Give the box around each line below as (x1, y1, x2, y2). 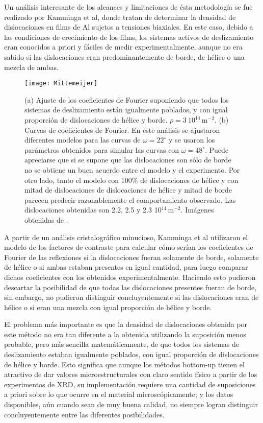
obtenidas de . (24, 214, 68, 225)
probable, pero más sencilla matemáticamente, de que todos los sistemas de (4, 339, 239, 349)
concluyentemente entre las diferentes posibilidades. (4, 409, 165, 419)
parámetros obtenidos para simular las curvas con (24, 144, 179, 155)
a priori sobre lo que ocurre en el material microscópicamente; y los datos (4, 389, 233, 400)
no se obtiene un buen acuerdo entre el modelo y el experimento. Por (24, 164, 240, 175)
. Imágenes (180, 204, 214, 215)
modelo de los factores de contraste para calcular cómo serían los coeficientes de (4, 242, 253, 252)
